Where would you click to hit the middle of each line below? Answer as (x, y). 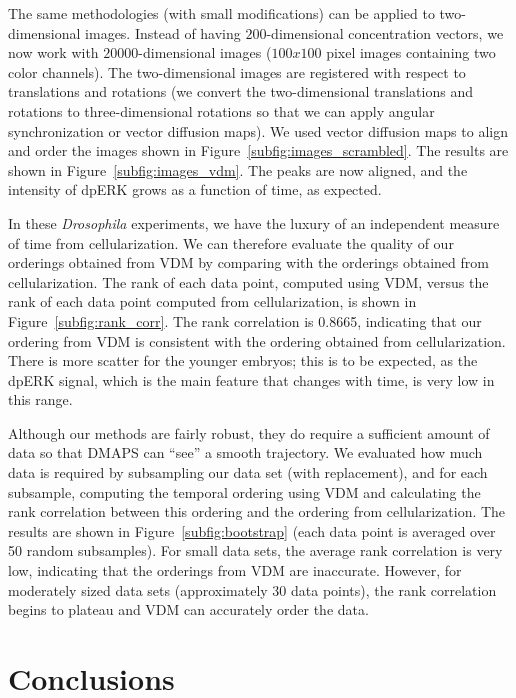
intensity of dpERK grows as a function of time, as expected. (195, 189)
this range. (40, 399)
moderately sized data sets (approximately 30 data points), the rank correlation (252, 589)
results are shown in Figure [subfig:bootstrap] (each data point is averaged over (252, 530)
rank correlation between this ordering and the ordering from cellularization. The (257, 511)
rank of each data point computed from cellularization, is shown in (212, 301)
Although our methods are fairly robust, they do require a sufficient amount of (249, 432)
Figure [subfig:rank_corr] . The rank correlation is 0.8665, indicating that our (245, 320)
